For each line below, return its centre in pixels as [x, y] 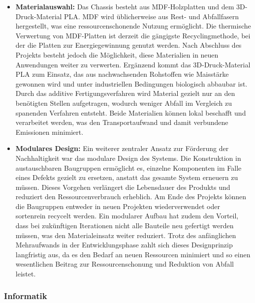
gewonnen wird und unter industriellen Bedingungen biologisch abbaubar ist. [131, 83]
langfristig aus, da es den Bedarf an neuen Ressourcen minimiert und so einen [133, 254]
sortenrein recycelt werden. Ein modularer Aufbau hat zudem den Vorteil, [127, 216]
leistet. [26, 274]
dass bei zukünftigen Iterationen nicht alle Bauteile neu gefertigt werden [125, 226]
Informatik [26, 295]
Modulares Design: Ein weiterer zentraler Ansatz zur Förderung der [122, 148]
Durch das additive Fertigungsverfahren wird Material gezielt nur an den [125, 93]
